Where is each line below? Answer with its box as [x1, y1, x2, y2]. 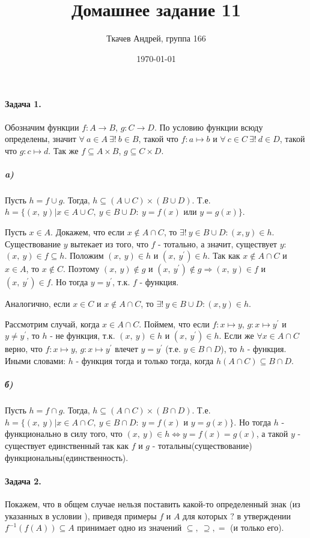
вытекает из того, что [70, 237, 148, 250]
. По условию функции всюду [154, 120, 263, 133]
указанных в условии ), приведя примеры [5, 509, 157, 522]
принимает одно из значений [77, 521, 182, 534]
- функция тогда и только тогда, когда [76, 354, 214, 367]
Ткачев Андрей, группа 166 [106, 32, 206, 45]
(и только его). [230, 521, 284, 534]
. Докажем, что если [50, 226, 125, 238]
